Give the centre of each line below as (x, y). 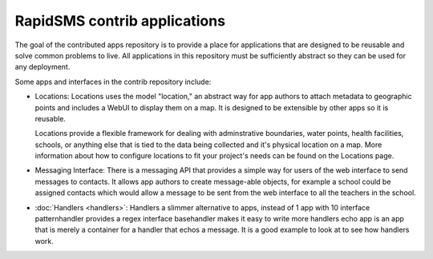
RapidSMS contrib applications (120, 21)
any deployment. (42, 67)
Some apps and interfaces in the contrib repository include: (113, 82)
